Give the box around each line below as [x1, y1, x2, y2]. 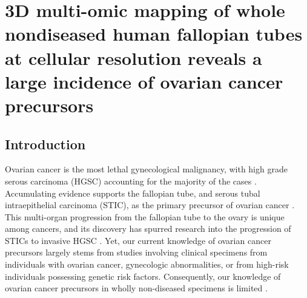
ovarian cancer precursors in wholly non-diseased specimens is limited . [5, 282, 268, 294]
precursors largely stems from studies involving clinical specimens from [5, 246, 268, 259]
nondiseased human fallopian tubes [5, 21, 303, 46]
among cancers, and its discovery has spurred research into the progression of [5, 222, 291, 235]
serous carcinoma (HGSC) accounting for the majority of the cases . [5, 174, 257, 187]
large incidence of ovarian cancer [5, 69, 283, 93]
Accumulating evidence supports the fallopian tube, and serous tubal [5, 186, 260, 199]
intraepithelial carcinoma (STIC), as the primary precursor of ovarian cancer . [5, 198, 295, 211]
